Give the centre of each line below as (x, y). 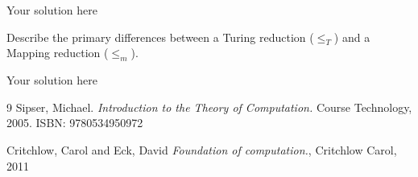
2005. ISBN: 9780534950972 (75, 123)
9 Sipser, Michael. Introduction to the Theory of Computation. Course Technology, (209, 107)
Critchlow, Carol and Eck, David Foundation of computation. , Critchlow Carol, (202, 149)
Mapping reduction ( (58, 53)
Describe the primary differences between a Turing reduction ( (160, 37)
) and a (352, 37)
